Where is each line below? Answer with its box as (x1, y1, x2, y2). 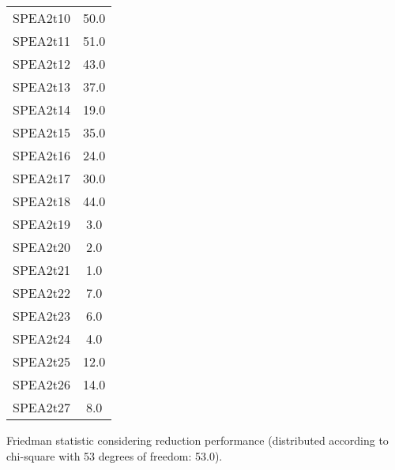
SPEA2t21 (13, 261, 70, 279)
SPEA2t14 (13, 100, 70, 118)
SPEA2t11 (13, 32, 70, 50)
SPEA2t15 (13, 123, 70, 141)
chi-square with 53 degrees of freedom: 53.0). (6, 447, 223, 464)
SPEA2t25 (13, 352, 70, 370)
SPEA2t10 (13, 9, 70, 27)
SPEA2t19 (13, 215, 70, 233)
